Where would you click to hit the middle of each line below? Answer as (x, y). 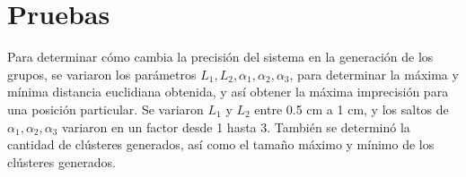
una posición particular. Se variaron (106, 109)
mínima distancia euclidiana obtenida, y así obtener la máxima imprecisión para (228, 92)
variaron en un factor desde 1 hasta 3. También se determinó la (236, 126)
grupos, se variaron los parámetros (102, 74)
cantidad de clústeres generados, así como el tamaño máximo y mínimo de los (221, 144)
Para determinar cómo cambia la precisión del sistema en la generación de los (220, 57)
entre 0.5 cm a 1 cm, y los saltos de (352, 109)
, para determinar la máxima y (374, 74)
